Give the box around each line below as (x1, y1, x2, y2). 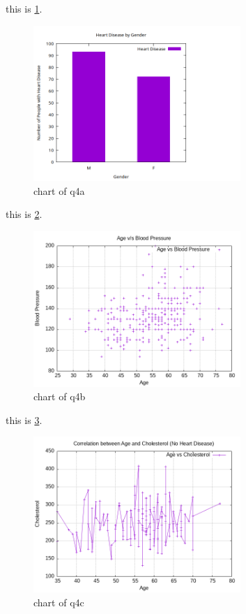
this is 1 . (6, 1, 43, 15)
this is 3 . (6, 412, 43, 427)
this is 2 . (6, 207, 43, 221)
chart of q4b (33, 389, 86, 404)
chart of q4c (33, 594, 84, 609)
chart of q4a (33, 183, 85, 198)
